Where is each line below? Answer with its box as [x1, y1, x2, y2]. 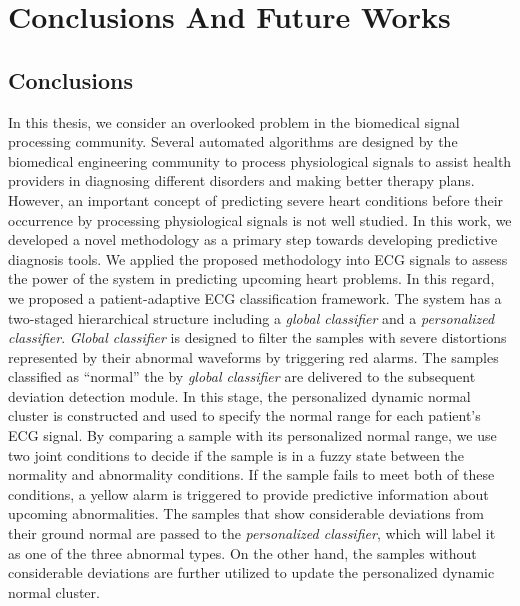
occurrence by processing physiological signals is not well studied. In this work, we [8, 209, 512, 230]
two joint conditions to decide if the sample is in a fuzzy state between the [8, 444, 465, 465]
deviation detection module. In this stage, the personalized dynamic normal [8, 385, 471, 406]
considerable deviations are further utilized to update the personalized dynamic [8, 562, 495, 583]
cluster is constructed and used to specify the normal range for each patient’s [8, 405, 481, 426]
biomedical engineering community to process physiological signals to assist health [8, 150, 512, 171]
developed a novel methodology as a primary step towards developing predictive [8, 229, 498, 250]
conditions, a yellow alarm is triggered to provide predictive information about [8, 483, 489, 504]
